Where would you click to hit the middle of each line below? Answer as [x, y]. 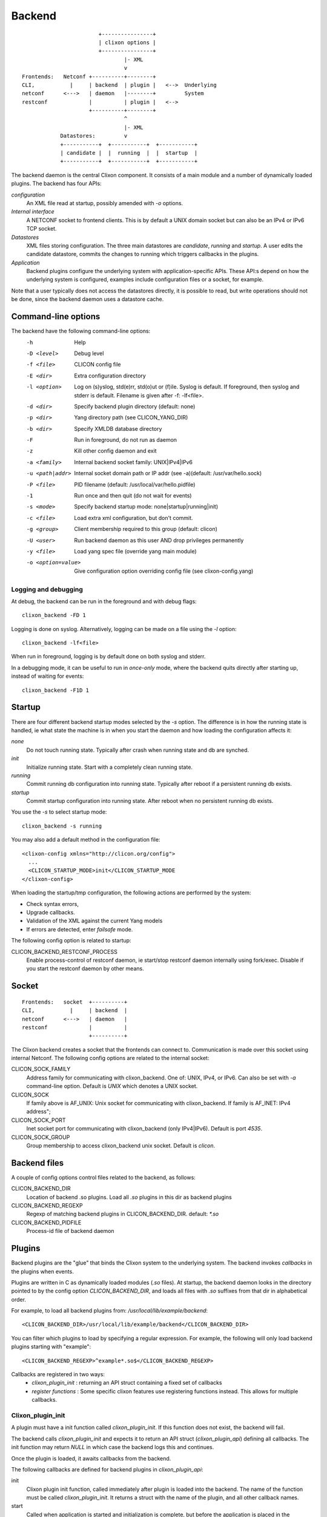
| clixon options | [127, 42]
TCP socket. [41, 229]
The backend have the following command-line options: [81, 331]
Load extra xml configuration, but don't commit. [134, 518]
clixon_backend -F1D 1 [56, 690]
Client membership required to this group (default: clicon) [146, 529]
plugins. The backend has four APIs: [57, 184]
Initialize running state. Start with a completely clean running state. [110, 767]
